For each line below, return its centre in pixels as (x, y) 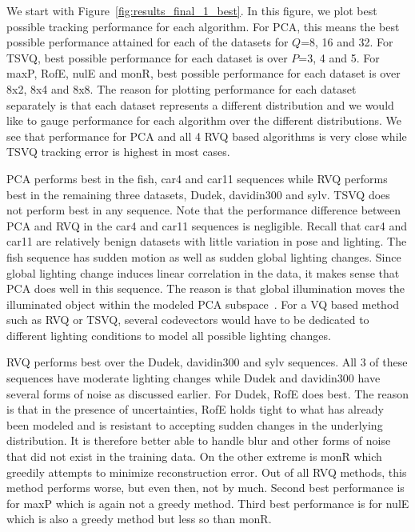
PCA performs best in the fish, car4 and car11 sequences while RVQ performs (197, 178)
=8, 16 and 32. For (347, 42)
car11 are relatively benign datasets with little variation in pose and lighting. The (207, 241)
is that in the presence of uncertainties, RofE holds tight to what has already (195, 409)
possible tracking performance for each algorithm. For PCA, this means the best (203, 26)
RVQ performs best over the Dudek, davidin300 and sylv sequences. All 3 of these (207, 362)
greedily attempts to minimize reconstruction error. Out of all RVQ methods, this (207, 472)
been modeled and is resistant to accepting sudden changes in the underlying (195, 424)
